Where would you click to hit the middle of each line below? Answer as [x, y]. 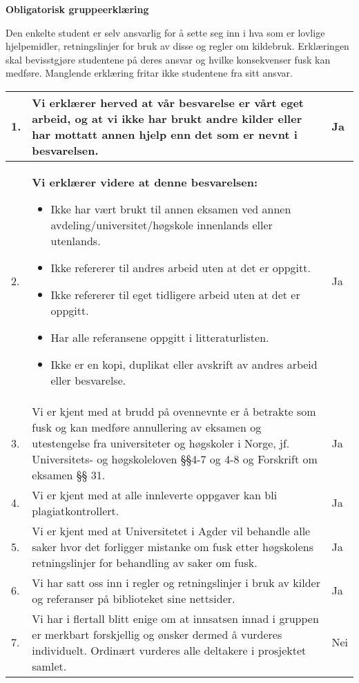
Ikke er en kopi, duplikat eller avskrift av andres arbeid [184, 364]
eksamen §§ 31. [69, 474]
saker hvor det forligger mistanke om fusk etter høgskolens [173, 546]
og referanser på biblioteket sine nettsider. [134, 598]
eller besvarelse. [88, 380]
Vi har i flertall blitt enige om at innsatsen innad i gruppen [175, 618]
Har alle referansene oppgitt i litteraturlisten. [160, 337]
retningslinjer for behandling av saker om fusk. [145, 562]
